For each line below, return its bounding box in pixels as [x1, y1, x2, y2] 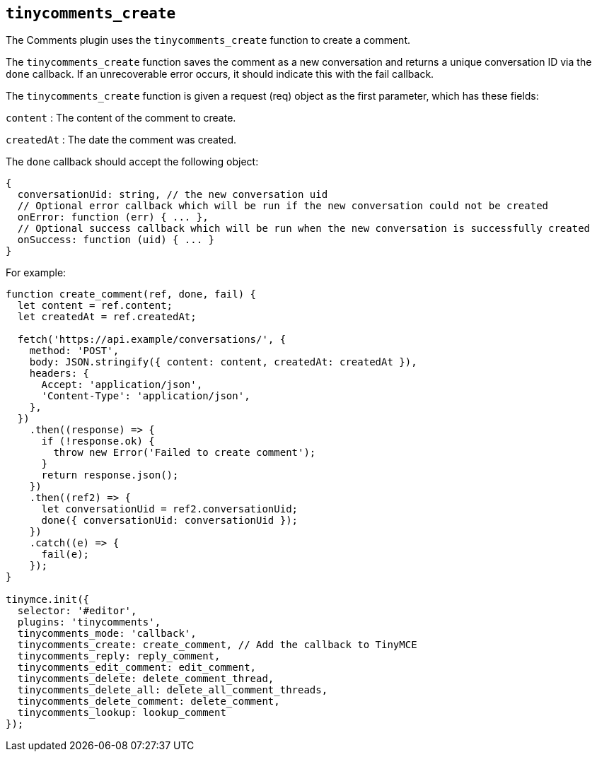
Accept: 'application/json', [41, 379, 203, 391]
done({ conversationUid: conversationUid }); [41, 515, 298, 527]
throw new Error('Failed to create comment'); [53, 447, 316, 459]
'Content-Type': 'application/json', [41, 390, 250, 402]
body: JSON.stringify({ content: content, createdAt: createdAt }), [29, 356, 417, 368]
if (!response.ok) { [41, 435, 155, 447]
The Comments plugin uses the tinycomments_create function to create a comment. [6, 34, 410, 47]
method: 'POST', [29, 345, 120, 357]
